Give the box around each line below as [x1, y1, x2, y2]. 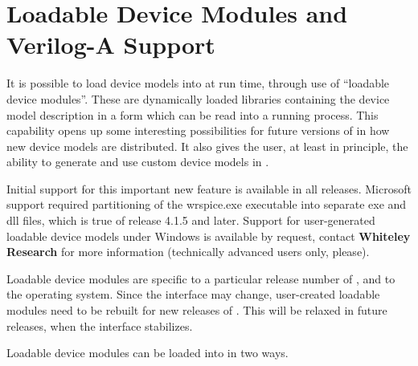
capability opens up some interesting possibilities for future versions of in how [6, 122, 390, 139]
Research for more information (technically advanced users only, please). [6, 243, 370, 260]
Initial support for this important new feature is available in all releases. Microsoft [6, 180, 412, 197]
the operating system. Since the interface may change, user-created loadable [6, 286, 380, 303]
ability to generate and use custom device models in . [6, 153, 269, 170]
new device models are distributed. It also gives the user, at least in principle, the [6, 137, 408, 154]
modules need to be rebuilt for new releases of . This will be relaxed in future [6, 302, 387, 319]
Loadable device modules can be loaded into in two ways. [6, 344, 289, 361]
